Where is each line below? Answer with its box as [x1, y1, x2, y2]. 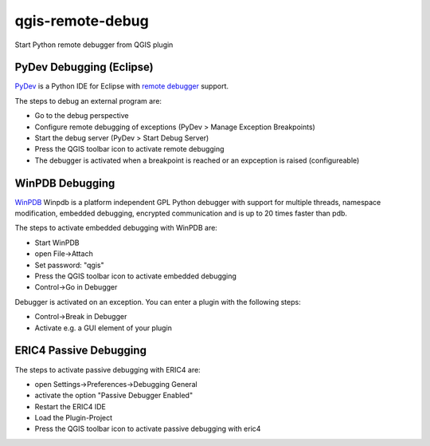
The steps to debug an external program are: [14, 96, 162, 105]
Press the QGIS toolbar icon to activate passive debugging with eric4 [34, 424, 261, 434]
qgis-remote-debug [14, 12, 149, 30]
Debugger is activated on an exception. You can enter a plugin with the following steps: [14, 297, 302, 306]
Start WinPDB [34, 238, 80, 247]
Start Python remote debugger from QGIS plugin [14, 40, 174, 49]
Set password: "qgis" [34, 260, 104, 270]
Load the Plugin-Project [34, 413, 113, 423]
